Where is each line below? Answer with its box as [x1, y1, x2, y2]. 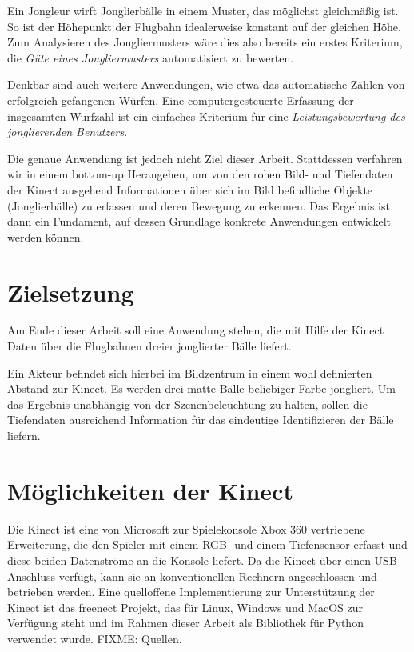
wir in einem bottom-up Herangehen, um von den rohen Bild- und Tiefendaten [7, 166, 393, 182]
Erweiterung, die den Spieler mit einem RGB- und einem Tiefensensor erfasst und [7, 536, 408, 553]
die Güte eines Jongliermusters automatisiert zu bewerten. [7, 49, 294, 66]
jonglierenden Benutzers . [7, 123, 128, 140]
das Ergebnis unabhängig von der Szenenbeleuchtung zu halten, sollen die [7, 395, 368, 412]
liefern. [7, 427, 41, 443]
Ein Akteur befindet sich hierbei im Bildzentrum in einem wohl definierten [7, 364, 372, 381]
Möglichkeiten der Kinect [7, 474, 293, 506]
